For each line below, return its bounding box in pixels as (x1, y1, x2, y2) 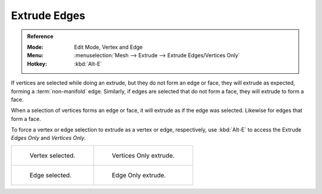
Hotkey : (27, 60, 48, 67)
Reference (27, 33, 54, 40)
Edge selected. (29, 171, 72, 179)
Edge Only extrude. (112, 171, 166, 179)
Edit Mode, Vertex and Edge (74, 43, 143, 51)
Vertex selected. (29, 151, 76, 159)
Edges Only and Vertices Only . (11, 134, 86, 142)
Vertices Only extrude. (112, 151, 175, 159)
